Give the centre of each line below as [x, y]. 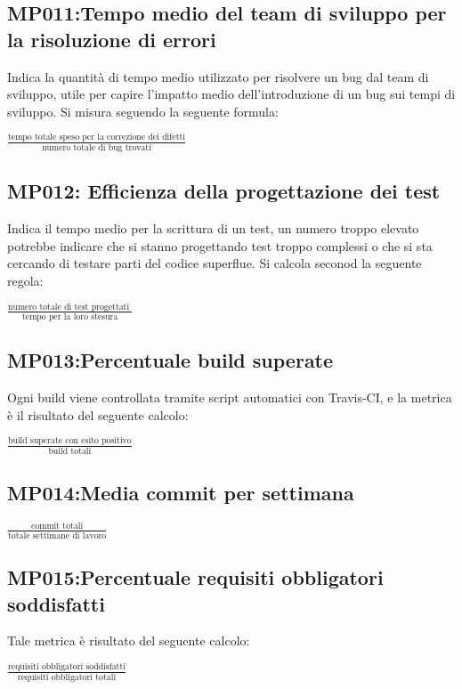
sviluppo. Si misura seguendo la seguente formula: [143, 111]
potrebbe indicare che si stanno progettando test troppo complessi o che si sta [220, 245]
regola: [25, 280]
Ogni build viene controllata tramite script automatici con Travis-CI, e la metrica [230, 397]
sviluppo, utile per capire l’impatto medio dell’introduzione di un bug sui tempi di [231, 94]
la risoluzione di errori [112, 39]
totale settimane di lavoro [57, 535]
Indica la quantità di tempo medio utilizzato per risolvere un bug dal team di [218, 76]
